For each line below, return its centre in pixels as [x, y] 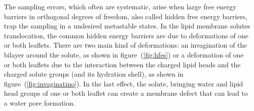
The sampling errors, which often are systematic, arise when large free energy [120, 6]
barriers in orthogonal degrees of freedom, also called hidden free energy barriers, [126, 16]
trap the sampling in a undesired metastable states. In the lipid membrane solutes [127, 26]
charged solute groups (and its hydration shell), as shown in [94, 74]
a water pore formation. [40, 102]
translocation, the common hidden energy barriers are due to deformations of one [126, 35]
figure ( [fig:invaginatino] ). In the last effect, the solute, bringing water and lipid [124, 83]
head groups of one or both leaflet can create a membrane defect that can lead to [126, 93]
